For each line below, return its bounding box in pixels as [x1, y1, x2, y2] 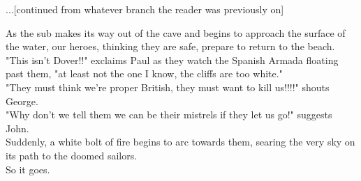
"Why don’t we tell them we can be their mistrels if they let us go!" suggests [6, 107, 332, 122]
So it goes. [6, 162, 50, 176]
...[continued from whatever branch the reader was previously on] [6, 2, 284, 16]
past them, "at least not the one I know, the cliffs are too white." [6, 66, 283, 81]
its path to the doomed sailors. [6, 148, 138, 162]
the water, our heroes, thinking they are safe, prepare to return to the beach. [6, 39, 335, 54]
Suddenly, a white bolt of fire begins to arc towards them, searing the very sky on [6, 134, 355, 149]
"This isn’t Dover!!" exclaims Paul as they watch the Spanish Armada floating [6, 52, 339, 67]
